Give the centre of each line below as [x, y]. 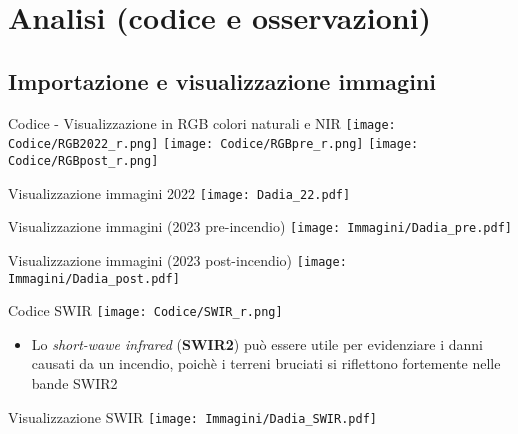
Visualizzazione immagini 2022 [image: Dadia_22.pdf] [179, 192]
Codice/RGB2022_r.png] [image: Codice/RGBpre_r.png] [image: [213, 144]
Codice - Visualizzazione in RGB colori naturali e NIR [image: [202, 122]
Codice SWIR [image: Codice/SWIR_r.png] [145, 310]
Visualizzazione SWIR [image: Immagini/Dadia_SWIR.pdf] [192, 416]
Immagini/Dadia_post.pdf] [94, 278]
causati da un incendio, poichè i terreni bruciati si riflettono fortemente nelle [266, 363]
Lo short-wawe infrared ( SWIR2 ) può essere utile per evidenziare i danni [257, 343]
